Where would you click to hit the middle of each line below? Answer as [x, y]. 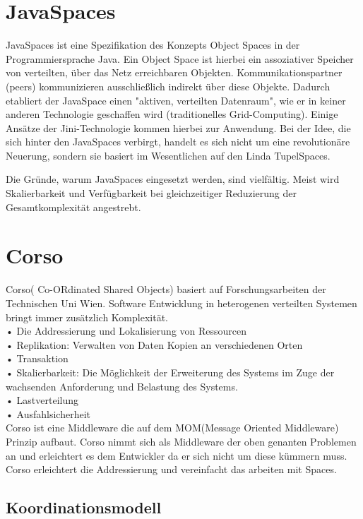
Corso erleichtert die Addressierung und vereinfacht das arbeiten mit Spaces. [171, 469]
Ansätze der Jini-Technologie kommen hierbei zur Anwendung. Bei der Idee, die [178, 127]
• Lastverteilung [42, 400]
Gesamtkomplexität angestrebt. [73, 207]
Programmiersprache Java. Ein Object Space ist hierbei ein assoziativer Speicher [180, 58]
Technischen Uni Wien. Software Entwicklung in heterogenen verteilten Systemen [181, 303]
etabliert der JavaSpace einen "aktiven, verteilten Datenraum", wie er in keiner [176, 100]
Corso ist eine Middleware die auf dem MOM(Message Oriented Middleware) [172, 428]
